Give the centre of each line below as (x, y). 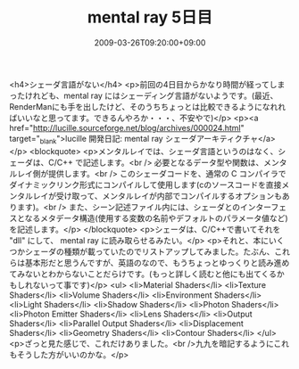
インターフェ (263, 207)
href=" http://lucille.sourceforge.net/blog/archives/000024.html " (127, 127)
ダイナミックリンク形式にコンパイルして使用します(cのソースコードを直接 (145, 184)
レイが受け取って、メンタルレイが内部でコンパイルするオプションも (158, 195)
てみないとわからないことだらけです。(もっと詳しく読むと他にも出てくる (143, 274)
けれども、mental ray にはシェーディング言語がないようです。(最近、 (151, 95)
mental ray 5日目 (150, 17)
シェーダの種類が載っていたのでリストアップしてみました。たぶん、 (149, 251)
